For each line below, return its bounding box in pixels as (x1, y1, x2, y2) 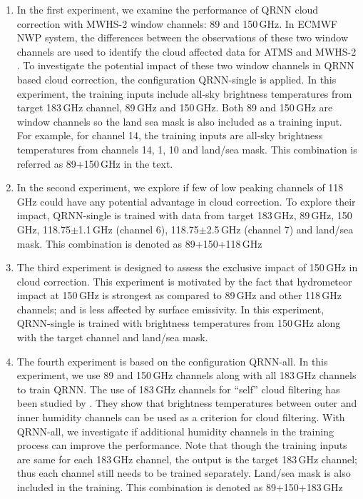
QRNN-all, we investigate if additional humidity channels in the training (16, 423, 334, 438)
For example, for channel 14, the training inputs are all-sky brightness (16, 128, 323, 143)
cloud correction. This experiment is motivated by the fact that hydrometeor (16, 273, 352, 288)
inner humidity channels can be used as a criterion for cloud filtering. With (16, 410, 345, 425)
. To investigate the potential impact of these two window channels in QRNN (16, 58, 354, 73)
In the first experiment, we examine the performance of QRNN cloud (16, 2, 319, 16)
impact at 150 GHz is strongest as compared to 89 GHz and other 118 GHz (16, 288, 342, 303)
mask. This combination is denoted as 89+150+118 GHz (16, 236, 262, 251)
